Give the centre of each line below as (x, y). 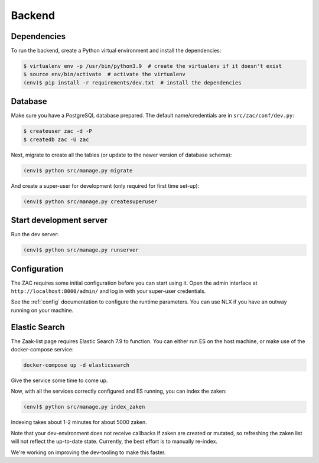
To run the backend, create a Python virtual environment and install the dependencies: (116, 51)
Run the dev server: (35, 234)
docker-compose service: (42, 350)
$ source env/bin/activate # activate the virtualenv (104, 74)
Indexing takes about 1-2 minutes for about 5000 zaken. (79, 422)
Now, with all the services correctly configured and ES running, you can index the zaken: (119, 391)
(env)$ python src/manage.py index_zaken (84, 407)
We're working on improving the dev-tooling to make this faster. (88, 452)
